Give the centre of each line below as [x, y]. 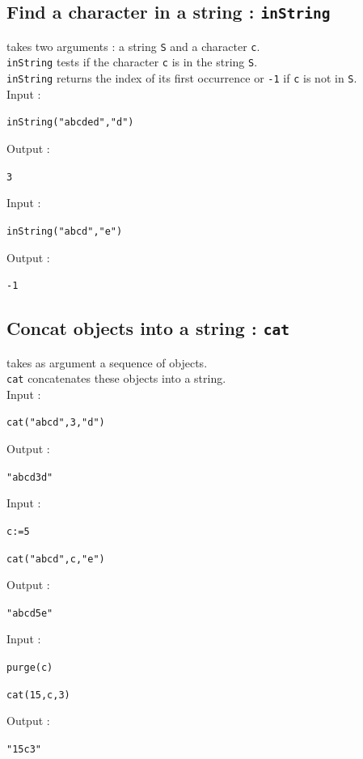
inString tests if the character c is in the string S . [132, 62]
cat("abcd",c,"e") [56, 559]
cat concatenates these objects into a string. [116, 378]
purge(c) [30, 668]
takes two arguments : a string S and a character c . [133, 46]
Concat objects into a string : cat [148, 328]
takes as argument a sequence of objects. [107, 362]
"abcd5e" [30, 613]
